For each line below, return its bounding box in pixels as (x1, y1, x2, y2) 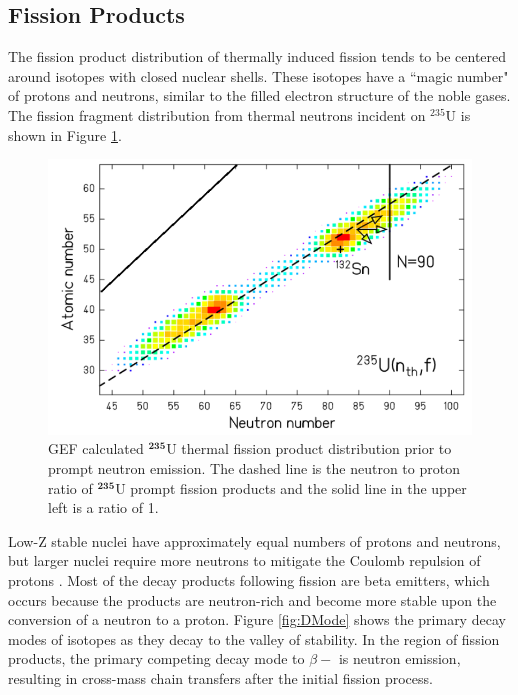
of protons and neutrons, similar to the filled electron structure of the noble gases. (8, 85, 511, 106)
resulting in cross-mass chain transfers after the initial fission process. (8, 668, 433, 688)
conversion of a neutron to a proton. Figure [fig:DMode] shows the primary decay (8, 609, 506, 630)
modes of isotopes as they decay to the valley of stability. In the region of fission (8, 628, 500, 649)
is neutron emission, (338, 648, 461, 669)
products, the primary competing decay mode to (8, 648, 305, 669)
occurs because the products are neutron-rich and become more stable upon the (8, 589, 497, 610)
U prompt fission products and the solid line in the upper (115, 477, 467, 498)
